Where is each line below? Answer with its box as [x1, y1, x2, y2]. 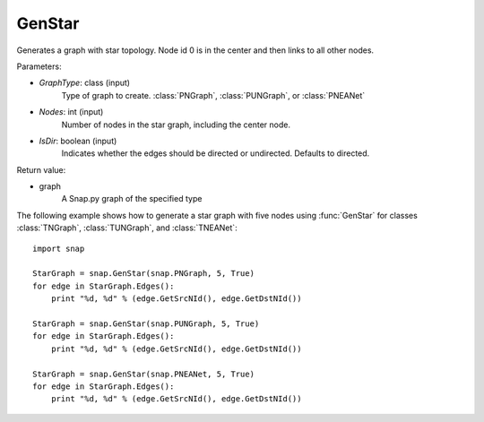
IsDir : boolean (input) [39, 135, 117, 146]
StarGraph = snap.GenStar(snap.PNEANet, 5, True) [32, 368, 255, 379]
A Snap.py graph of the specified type [61, 194, 203, 204]
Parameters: [16, 61, 62, 72]
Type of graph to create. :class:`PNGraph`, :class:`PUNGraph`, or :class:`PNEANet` [61, 90, 366, 100]
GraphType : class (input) [39, 77, 130, 89]
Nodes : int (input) [39, 107, 104, 117]
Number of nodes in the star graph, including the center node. [61, 119, 291, 130]
